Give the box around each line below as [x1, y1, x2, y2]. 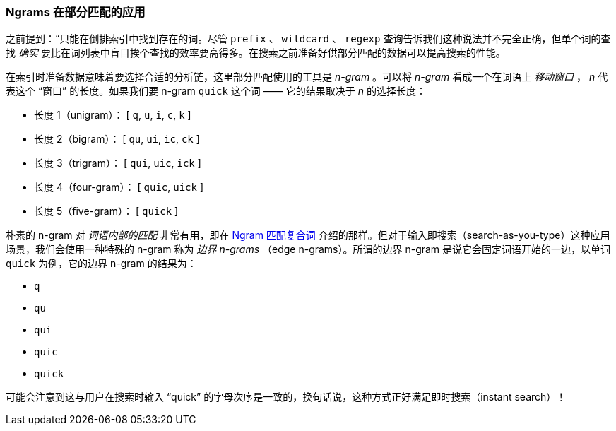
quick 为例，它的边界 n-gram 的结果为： [6, 257, 197, 270]
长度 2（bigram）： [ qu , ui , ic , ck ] [34, 133, 200, 146]
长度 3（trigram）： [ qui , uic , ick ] [34, 157, 201, 170]
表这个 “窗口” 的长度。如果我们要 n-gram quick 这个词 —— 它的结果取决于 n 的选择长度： [6, 85, 426, 98]
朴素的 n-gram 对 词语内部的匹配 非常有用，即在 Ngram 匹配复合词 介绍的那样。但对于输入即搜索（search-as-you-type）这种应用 [6, 229, 610, 242]
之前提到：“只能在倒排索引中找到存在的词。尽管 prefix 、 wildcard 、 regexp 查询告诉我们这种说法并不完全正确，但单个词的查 [6, 33, 611, 45]
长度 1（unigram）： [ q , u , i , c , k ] [34, 109, 191, 122]
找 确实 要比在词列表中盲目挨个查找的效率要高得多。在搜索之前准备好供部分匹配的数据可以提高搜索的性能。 [6, 47, 506, 59]
